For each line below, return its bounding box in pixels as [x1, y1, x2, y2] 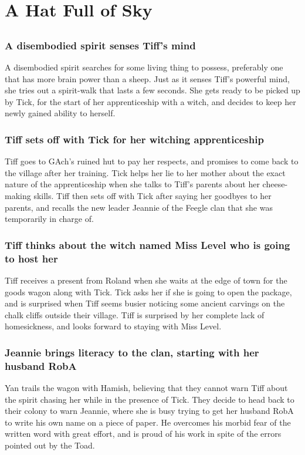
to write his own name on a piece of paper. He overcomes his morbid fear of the [5, 416, 291, 428]
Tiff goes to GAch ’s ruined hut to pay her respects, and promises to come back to [5, 155, 299, 167]
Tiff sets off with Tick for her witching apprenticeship [5, 132, 264, 146]
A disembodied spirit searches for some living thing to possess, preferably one [5, 61, 283, 73]
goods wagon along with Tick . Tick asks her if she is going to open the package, [5, 285, 292, 298]
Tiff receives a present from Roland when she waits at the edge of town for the [5, 274, 287, 286]
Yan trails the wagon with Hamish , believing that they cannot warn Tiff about [5, 382, 288, 394]
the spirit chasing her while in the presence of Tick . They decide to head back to [5, 393, 294, 405]
